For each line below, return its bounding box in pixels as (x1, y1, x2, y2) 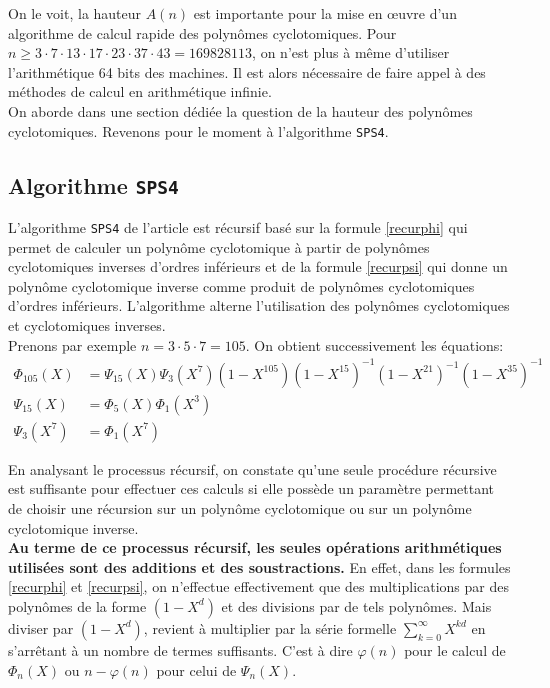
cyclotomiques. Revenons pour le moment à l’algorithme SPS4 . (8, 120, 389, 141)
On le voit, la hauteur (8, 3, 142, 23)
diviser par (8, 617, 74, 638)
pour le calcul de (404, 639, 506, 660)
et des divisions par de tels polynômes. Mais (221, 595, 492, 616)
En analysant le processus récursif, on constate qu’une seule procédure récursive (8, 458, 497, 479)
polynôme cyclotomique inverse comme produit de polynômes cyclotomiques (8, 275, 475, 296)
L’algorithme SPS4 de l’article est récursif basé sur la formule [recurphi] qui (8, 217, 468, 237)
